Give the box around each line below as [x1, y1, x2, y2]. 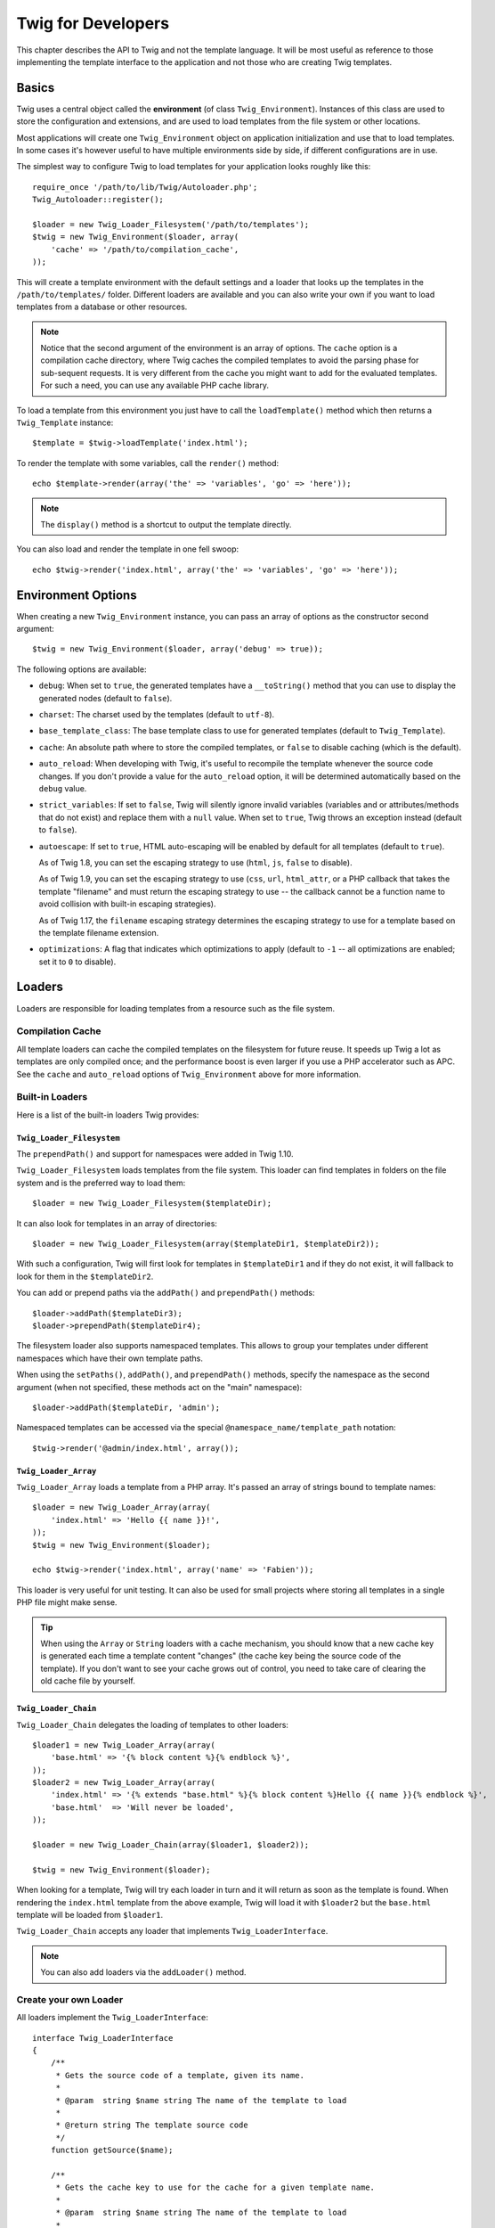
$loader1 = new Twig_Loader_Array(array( [32, 1740, 215, 1750]
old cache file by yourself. [40, 1675, 135, 1686]
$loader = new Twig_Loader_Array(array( [32, 1503, 211, 1512]
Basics [16, 80, 55, 95]
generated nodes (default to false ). [38, 692, 173, 703]
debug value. [38, 782, 87, 793]
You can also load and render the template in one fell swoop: [16, 544, 239, 554]
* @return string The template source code [55, 2120, 248, 2130]
